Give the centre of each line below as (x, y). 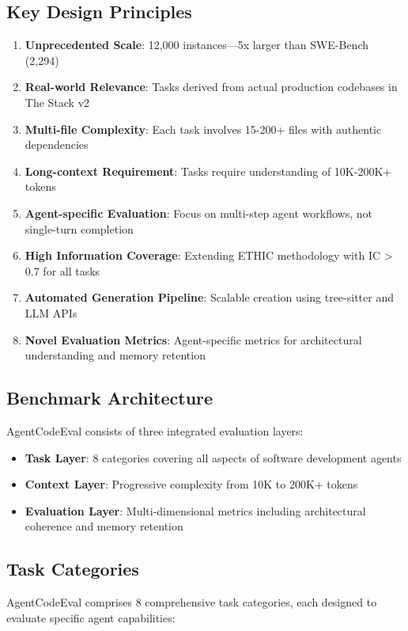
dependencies (57, 144)
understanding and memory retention (115, 355)
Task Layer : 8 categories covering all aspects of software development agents (213, 457)
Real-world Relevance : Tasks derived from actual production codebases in (211, 87)
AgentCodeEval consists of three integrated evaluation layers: (155, 430)
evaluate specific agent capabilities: (91, 617)
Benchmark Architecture (110, 398)
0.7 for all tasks (62, 270)
